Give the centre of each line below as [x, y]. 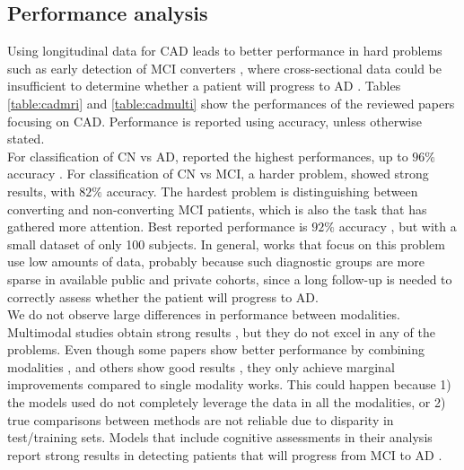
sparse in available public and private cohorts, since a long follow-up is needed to [230, 279]
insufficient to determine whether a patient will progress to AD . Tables [204, 86]
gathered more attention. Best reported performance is [158, 226]
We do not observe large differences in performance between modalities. [204, 314]
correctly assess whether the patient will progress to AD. [163, 296]
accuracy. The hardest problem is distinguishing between [262, 191]
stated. [26, 139]
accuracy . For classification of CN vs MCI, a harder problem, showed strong [218, 174]
